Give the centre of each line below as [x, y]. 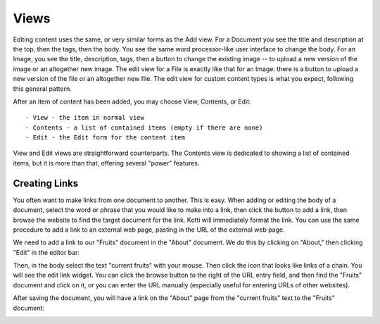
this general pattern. [42, 89]
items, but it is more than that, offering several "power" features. [106, 163]
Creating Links [46, 183]
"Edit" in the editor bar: [46, 252]
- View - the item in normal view [85, 118]
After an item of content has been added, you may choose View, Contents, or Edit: [132, 101]
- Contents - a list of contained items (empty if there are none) [144, 127]
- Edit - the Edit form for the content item [106, 138]
